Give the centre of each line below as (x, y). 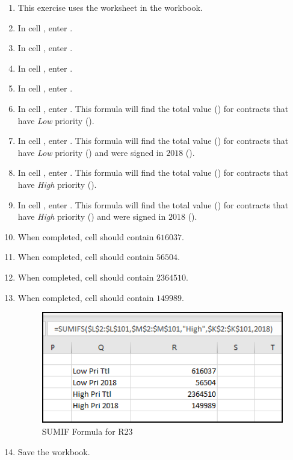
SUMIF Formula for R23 (87, 431)
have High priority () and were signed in (92, 216)
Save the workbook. (54, 451)
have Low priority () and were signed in (91, 152)
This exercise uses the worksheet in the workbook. (110, 7)
